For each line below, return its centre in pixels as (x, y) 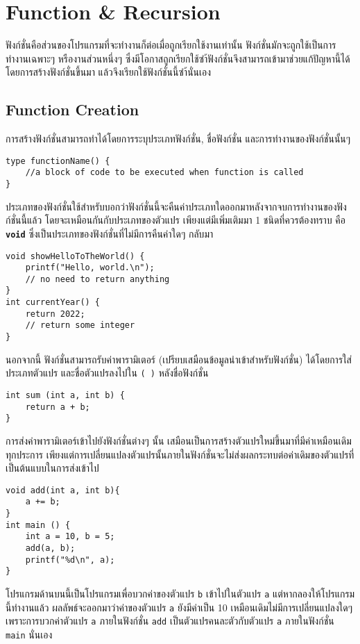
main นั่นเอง (29, 634)
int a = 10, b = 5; (70, 537)
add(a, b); (50, 548)
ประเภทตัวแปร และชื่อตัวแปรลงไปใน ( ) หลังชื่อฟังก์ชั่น (107, 373)
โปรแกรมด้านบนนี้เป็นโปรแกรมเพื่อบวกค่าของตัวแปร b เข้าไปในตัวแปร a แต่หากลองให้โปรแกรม (180, 594)
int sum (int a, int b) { (65, 396)
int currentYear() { (53, 303)
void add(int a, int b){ (63, 490)
